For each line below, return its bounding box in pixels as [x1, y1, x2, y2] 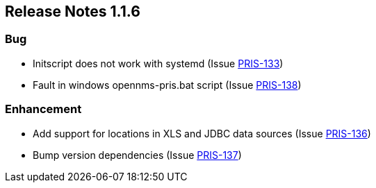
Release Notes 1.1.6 [5, 3, 140, 20]
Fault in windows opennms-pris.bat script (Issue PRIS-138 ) [33, 78, 302, 91]
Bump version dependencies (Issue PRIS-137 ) [33, 148, 242, 161]
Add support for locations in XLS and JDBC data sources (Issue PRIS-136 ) [33, 127, 371, 139]
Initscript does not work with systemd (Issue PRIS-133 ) [33, 57, 284, 69]
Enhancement [5, 102, 82, 117]
